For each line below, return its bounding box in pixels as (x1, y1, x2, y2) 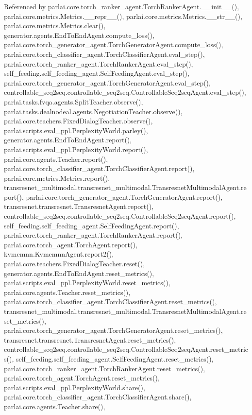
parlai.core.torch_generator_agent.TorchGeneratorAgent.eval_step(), (4, 77, 211, 87)
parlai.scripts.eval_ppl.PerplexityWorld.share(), (4, 382, 145, 392)
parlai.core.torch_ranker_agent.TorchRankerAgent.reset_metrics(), (4, 363, 205, 373)
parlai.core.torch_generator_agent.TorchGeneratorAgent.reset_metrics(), (4, 325, 223, 335)
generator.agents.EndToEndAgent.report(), (4, 135, 132, 145)
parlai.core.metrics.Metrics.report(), (4, 173, 110, 183)
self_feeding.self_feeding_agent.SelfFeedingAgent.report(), (4, 220, 179, 230)
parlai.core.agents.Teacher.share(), (4, 401, 105, 411)
